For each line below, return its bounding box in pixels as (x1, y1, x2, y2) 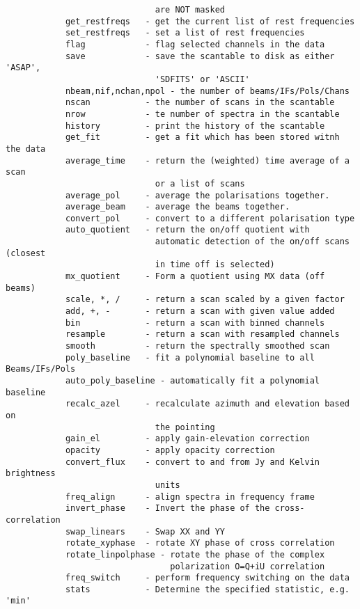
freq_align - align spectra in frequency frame (65, 491, 315, 502)
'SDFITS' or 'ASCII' (155, 74, 250, 84)
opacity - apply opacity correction (65, 445, 275, 455)
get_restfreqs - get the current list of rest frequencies (65, 16, 355, 26)
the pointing (155, 422, 215, 432)
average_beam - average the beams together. (65, 202, 290, 212)
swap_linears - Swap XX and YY (65, 526, 225, 537)
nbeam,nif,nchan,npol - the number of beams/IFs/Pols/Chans (65, 86, 350, 96)
